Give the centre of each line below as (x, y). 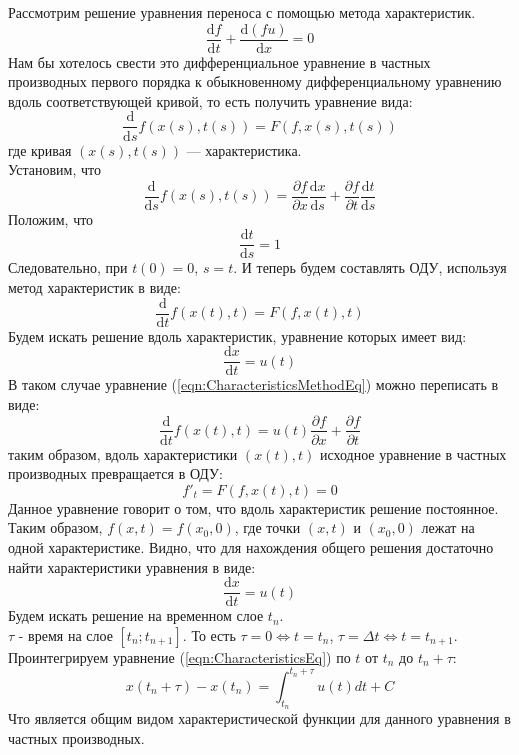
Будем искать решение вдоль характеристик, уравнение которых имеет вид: (237, 335)
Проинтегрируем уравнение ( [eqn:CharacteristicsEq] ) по (179, 656)
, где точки (267, 527)
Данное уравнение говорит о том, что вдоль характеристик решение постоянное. (253, 507)
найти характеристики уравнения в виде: (132, 566)
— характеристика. (244, 149)
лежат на (448, 527)
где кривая (40, 149)
